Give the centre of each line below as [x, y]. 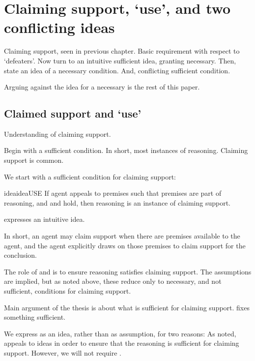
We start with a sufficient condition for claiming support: [90, 176]
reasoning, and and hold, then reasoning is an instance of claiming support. [117, 202]
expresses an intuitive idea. [44, 219]
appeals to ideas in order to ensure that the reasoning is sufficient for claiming [122, 343]
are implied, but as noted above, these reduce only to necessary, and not [113, 281]
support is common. [34, 160]
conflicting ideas [59, 27]
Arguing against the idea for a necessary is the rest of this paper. [102, 87]
